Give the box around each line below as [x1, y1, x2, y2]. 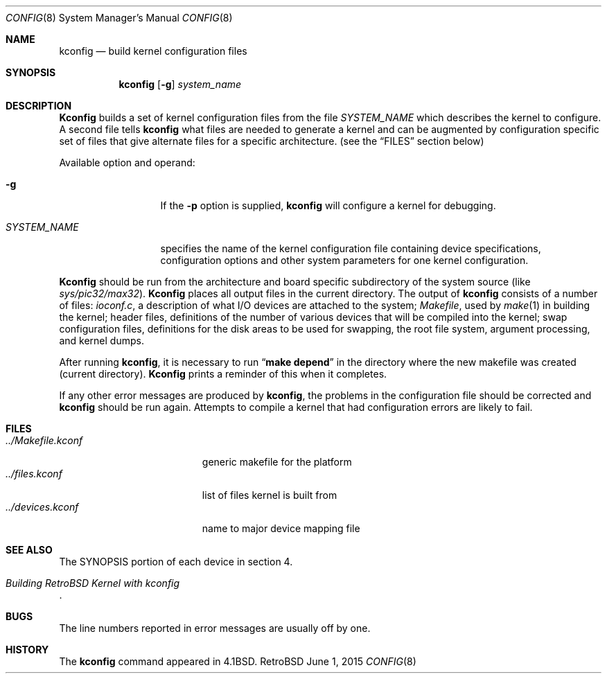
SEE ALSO [6, 544, 53, 556]
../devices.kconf [6, 501, 79, 513]
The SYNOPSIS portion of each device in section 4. [59, 556, 293, 567]
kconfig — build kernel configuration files [59, 45, 247, 57]
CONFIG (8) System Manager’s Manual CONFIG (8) [6, 12, 233, 24]
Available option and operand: [59, 157, 195, 168]
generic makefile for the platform [202, 456, 352, 468]
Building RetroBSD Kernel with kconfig [6, 577, 180, 589]
